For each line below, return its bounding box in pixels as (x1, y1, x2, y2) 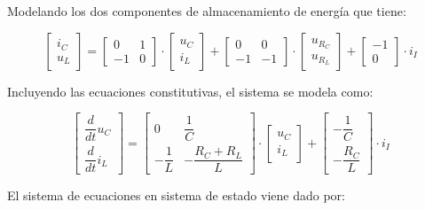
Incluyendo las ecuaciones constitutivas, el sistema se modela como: (7, 82, 374, 100)
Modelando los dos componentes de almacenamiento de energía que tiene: (7, 2, 406, 19)
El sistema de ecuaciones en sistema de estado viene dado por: (7, 186, 345, 205)
